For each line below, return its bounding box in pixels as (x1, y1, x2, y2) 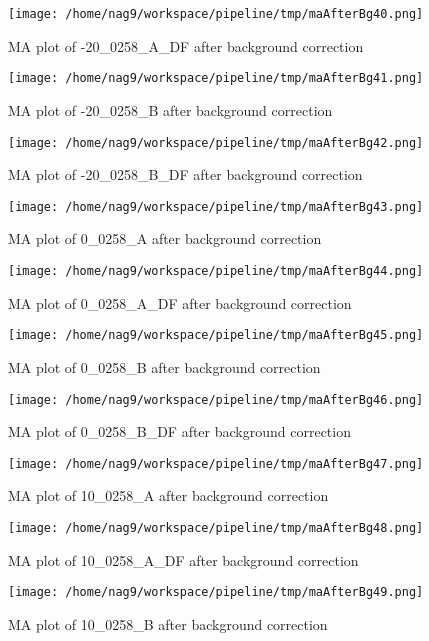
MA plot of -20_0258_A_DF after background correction (8, 35, 364, 56)
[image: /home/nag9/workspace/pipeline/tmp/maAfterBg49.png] (8, 585, 424, 600)
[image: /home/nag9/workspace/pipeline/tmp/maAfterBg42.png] (8, 135, 424, 150)
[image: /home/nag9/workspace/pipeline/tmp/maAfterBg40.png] (8, 7, 424, 21)
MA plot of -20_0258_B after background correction (8, 99, 333, 120)
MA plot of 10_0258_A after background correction (8, 485, 329, 506)
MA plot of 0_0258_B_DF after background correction (8, 421, 351, 442)
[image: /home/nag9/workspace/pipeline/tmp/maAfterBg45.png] (8, 328, 424, 343)
